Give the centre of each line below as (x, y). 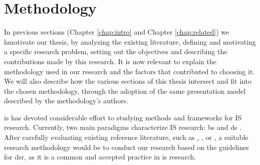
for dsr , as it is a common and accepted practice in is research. (100, 157)
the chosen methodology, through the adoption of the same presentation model (125, 91)
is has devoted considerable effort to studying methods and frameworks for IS (123, 117)
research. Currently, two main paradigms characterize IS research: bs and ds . (123, 127)
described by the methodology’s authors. (66, 101)
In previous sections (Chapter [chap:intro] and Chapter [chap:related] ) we (117, 32)
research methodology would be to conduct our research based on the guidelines (126, 147)
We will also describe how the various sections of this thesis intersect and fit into (128, 81)
